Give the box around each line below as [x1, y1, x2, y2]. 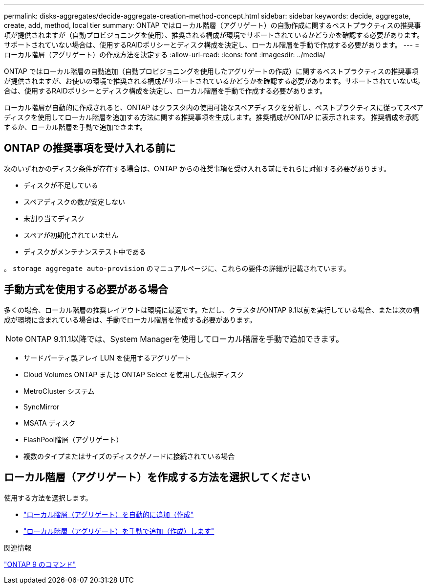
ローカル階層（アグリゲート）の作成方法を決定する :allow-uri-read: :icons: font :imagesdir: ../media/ [4, 50, 325, 59]
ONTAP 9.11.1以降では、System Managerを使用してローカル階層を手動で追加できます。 [25, 334, 344, 344]
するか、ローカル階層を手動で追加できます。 [4, 123, 147, 131]
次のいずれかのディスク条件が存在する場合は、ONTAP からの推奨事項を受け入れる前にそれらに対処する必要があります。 [4, 164, 390, 173]
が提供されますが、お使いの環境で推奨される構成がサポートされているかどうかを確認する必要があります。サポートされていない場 [4, 77, 420, 85]
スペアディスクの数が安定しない [23, 197, 126, 206]
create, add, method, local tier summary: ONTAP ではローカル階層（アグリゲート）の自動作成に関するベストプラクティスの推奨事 [4, 21, 421, 29]
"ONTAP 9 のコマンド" [4, 560, 76, 568]
